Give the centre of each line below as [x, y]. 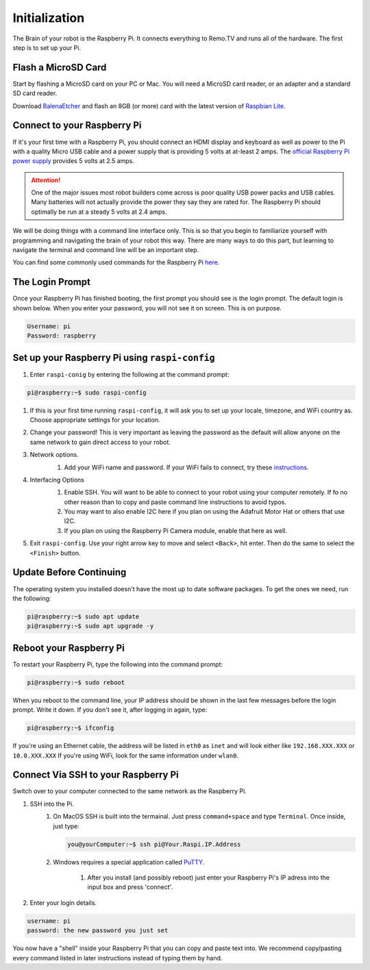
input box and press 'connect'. [130, 887]
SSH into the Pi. [52, 804]
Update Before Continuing [70, 572]
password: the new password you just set [98, 931]
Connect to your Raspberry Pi [77, 126]
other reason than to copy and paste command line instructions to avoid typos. [175, 502]
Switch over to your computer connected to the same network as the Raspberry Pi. [129, 791]
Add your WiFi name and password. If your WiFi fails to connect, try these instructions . [186, 467]
